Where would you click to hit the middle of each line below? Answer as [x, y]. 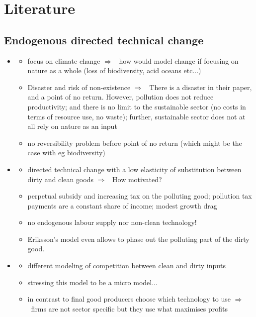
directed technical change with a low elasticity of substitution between [134, 169]
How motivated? [137, 179]
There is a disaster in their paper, [201, 87]
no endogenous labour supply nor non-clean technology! [112, 222]
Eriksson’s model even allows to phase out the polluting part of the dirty [138, 239]
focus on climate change [64, 60]
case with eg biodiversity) [66, 153]
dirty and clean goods [60, 179]
